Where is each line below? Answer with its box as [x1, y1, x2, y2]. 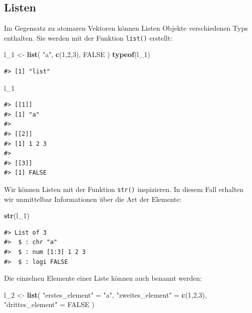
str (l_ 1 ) [4, 210, 30, 221]
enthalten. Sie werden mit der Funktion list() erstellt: [4, 32, 173, 43]
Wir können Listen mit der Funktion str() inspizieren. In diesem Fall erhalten [4, 184, 244, 194]
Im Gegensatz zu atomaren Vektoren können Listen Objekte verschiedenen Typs [4, 23, 248, 33]
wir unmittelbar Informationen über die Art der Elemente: [4, 193, 182, 204]
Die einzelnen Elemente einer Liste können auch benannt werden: [4, 273, 202, 283]
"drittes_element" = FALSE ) [4, 299, 95, 310]
